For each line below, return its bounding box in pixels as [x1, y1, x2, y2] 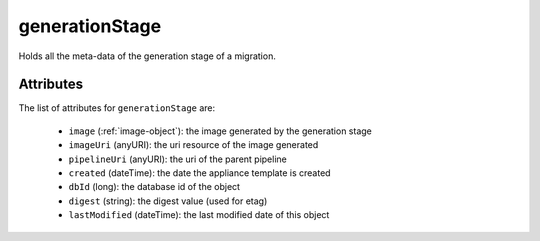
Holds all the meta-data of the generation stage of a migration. [18, 50, 277, 62]
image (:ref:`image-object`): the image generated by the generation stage [68, 125, 372, 137]
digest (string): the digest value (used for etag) [68, 195, 268, 207]
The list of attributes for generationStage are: [18, 102, 216, 114]
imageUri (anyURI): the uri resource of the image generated [68, 139, 319, 151]
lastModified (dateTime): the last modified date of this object [68, 209, 330, 221]
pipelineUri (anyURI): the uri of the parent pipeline [68, 153, 287, 165]
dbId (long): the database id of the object [68, 181, 240, 193]
